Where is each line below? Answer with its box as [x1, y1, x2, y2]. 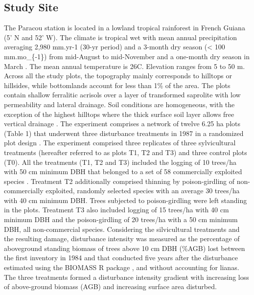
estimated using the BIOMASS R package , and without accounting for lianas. [4, 262, 239, 272]
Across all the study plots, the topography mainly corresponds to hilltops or [4, 70, 232, 81]
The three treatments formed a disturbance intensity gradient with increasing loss [4, 272, 249, 282]
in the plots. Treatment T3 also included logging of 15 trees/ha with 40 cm [4, 204, 229, 215]
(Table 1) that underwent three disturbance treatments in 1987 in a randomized [4, 128, 244, 138]
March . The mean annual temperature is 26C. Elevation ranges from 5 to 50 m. [4, 61, 245, 71]
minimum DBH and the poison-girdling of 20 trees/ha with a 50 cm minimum [4, 214, 238, 225]
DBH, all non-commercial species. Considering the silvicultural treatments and [4, 224, 240, 234]
